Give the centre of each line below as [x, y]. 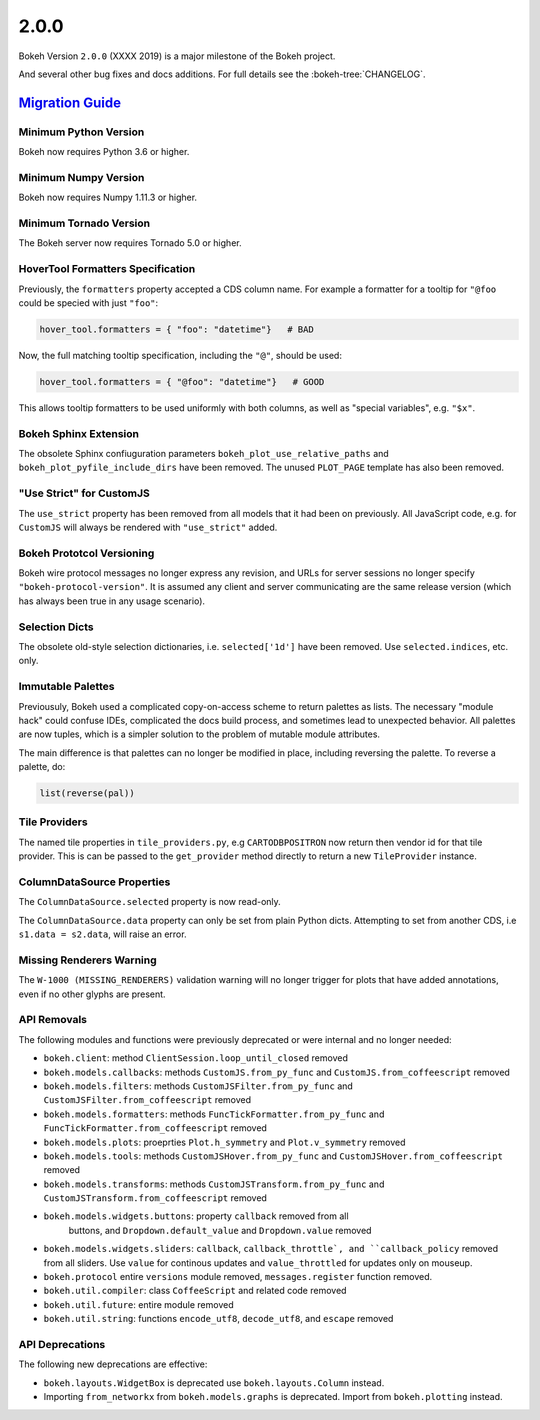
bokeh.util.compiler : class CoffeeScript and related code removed [195, 1291]
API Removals [52, 1020]
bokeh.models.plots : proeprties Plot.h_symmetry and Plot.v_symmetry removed [224, 1142]
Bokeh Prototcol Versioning [86, 553]
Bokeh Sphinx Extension [79, 433]
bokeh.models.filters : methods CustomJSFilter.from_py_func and [198, 1086]
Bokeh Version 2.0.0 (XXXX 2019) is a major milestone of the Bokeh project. [177, 56]
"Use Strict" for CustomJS [84, 493]
